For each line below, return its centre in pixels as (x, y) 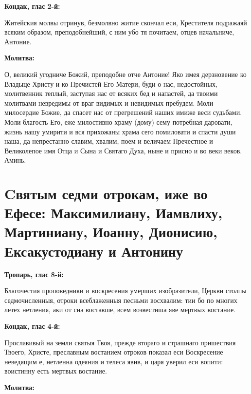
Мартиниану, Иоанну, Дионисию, (111, 232)
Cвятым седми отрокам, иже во (106, 194)
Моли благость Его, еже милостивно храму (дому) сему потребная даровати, (118, 122)
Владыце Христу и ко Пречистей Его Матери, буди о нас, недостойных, (111, 84)
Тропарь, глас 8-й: (34, 274)
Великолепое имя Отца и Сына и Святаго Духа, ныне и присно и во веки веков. (123, 150)
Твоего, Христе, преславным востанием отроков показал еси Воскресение (114, 352)
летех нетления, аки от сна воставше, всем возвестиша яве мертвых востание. (120, 310)
